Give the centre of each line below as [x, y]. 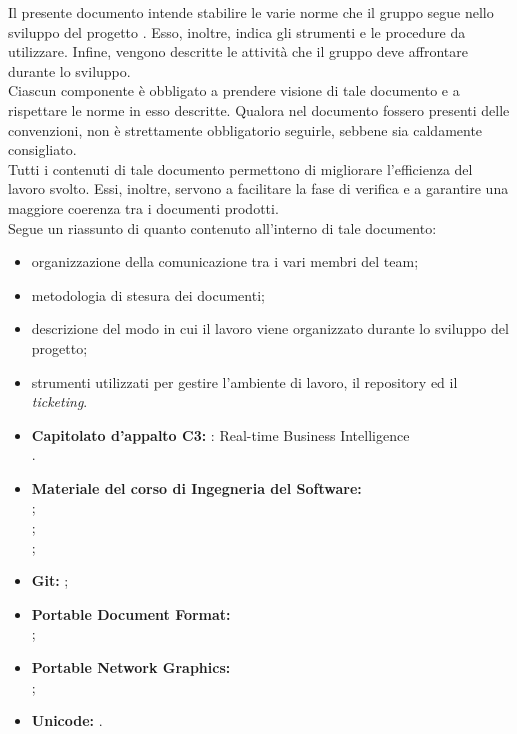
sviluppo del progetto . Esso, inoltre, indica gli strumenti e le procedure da [237, 31]
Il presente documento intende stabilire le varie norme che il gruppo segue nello [251, 12]
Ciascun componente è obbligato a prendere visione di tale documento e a [234, 90]
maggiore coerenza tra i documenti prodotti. [143, 207]
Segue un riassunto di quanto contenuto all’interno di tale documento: [222, 227]
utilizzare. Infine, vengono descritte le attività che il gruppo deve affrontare [238, 51]
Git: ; [50, 580]
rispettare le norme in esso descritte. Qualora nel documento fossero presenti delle [259, 109]
